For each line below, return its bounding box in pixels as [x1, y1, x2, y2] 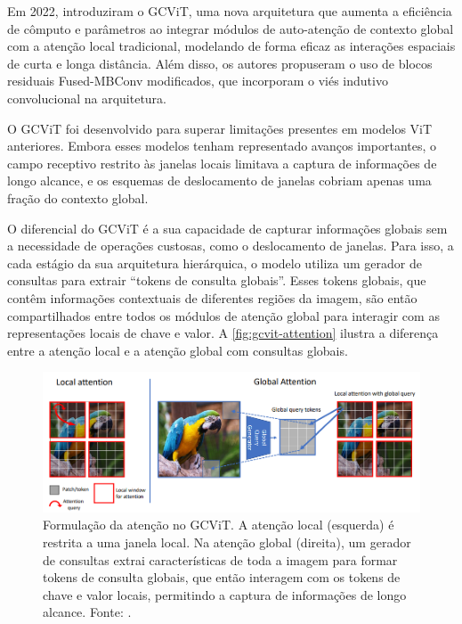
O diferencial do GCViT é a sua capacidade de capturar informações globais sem [7, 218, 448, 237]
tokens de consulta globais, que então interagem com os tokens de [43, 568, 401, 587]
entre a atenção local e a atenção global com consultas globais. [7, 341, 348, 359]
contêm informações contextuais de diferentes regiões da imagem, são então [7, 288, 417, 307]
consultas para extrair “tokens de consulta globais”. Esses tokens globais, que [7, 271, 426, 290]
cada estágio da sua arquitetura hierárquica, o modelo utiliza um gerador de [7, 253, 422, 272]
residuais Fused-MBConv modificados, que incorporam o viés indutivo [7, 71, 388, 90]
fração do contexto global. [7, 188, 149, 207]
